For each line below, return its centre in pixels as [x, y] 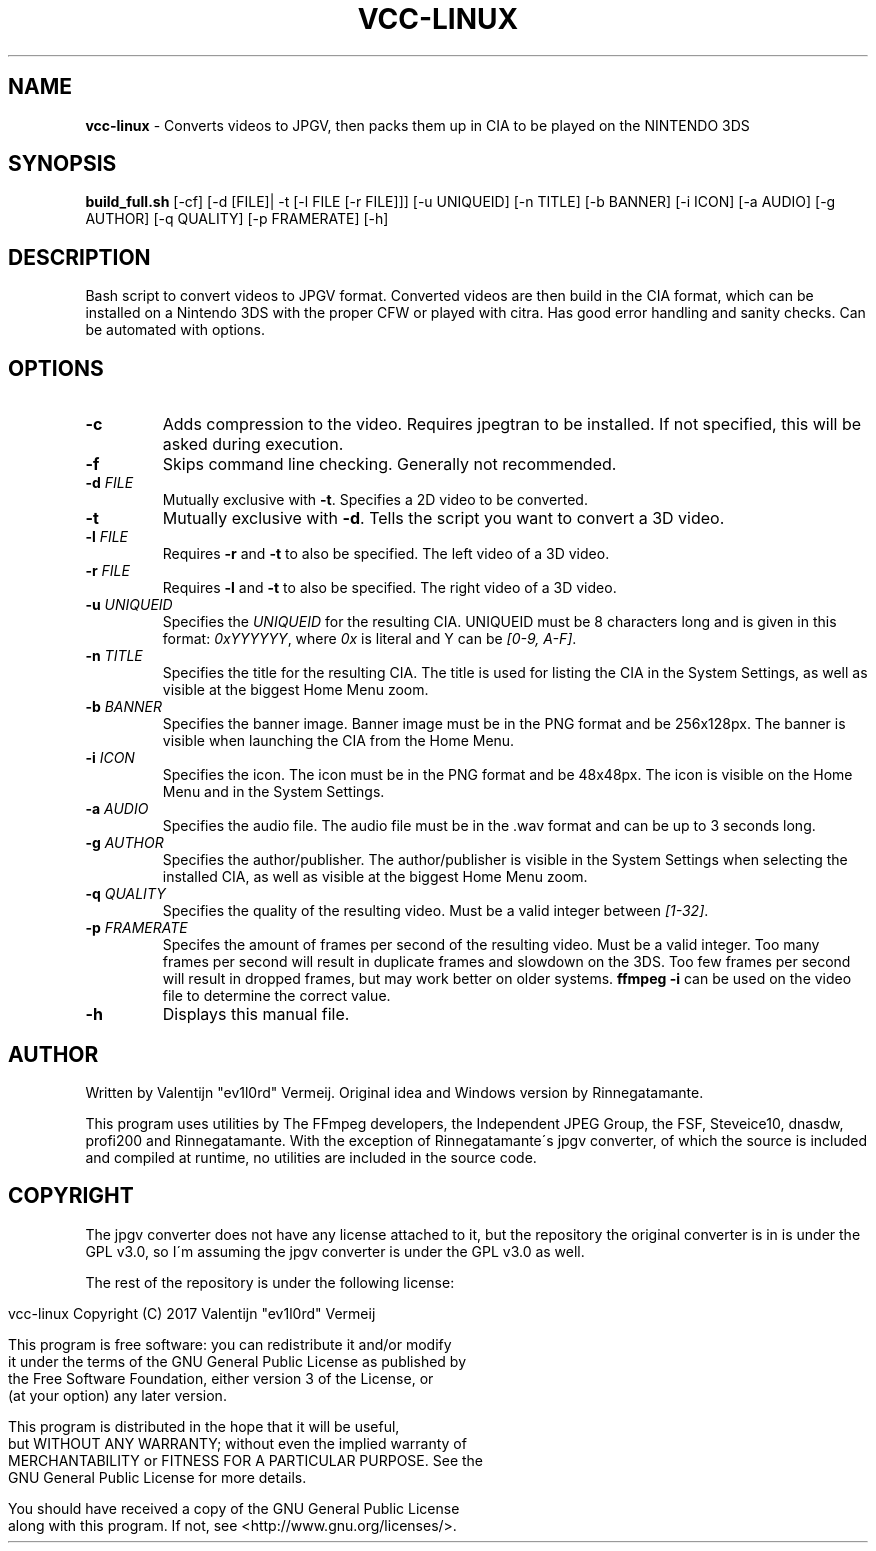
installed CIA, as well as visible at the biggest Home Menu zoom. [375, 877]
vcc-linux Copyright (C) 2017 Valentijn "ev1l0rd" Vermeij [192, 1313]
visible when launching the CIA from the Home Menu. [338, 741]
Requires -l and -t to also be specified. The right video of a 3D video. [389, 588]
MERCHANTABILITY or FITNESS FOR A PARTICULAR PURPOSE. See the [245, 1460]
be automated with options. [175, 330]
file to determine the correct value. [276, 996]
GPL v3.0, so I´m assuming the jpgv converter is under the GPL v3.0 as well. [335, 1251]
